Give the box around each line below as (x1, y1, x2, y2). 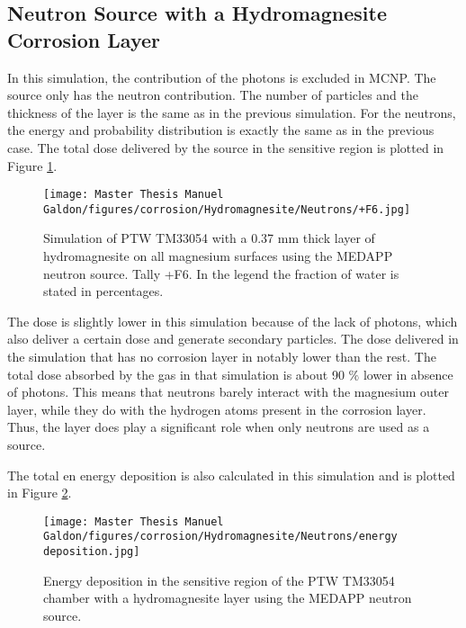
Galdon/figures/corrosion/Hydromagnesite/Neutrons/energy (43, 530, 398, 543)
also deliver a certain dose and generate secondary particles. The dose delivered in (7, 329, 459, 348)
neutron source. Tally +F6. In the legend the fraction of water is (43, 264, 399, 283)
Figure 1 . (7, 156, 58, 175)
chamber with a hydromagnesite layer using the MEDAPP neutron (43, 588, 412, 607)
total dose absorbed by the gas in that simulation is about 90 (7, 364, 345, 383)
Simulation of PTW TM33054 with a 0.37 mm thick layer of (43, 229, 375, 247)
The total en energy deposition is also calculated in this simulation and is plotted (7, 465, 455, 484)
